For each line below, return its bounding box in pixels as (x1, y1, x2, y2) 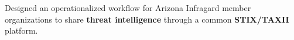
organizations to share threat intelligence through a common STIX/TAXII (5, 13, 289, 25)
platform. (5, 24, 38, 37)
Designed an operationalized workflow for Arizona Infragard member (5, 2, 251, 13)
